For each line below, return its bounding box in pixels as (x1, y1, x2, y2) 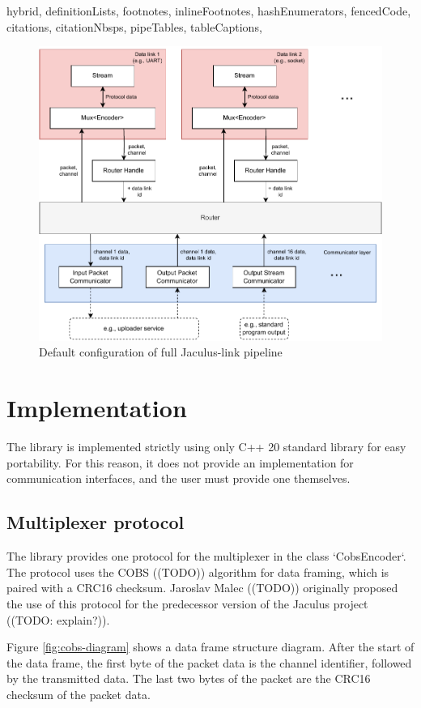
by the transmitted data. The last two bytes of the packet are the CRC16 (6, 670, 371, 687)
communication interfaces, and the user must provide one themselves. (6, 470, 351, 487)
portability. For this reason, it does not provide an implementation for (6, 454, 354, 471)
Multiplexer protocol (6, 510, 185, 535)
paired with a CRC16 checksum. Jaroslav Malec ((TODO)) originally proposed (6, 579, 398, 596)
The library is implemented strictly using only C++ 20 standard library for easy (6, 438, 406, 455)
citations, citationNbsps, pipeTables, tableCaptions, (6, 18, 262, 35)
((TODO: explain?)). (6, 611, 110, 628)
